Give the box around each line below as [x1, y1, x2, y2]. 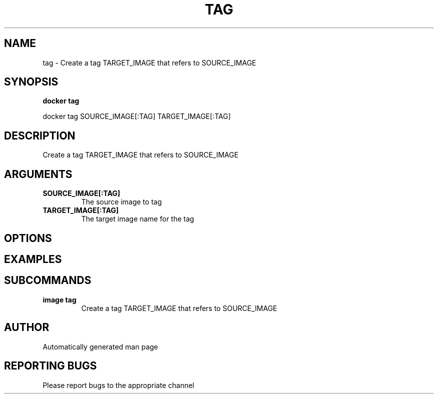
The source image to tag [81, 197, 162, 206]
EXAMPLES [4, 252, 62, 265]
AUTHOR [4, 321, 49, 334]
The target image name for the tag [81, 214, 194, 223]
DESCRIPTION [4, 129, 75, 142]
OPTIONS [4, 231, 52, 244]
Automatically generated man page [42, 342, 158, 351]
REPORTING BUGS [4, 359, 97, 372]
